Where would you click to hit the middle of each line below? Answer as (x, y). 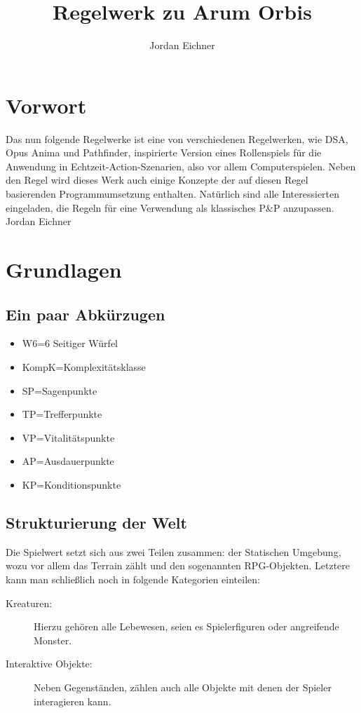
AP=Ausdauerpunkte (68, 461)
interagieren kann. (73, 701)
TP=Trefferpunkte (62, 414)
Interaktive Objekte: (49, 664)
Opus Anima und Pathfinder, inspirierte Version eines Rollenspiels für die (164, 152)
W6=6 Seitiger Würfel (70, 343)
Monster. (53, 640)
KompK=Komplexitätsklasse (84, 366)
